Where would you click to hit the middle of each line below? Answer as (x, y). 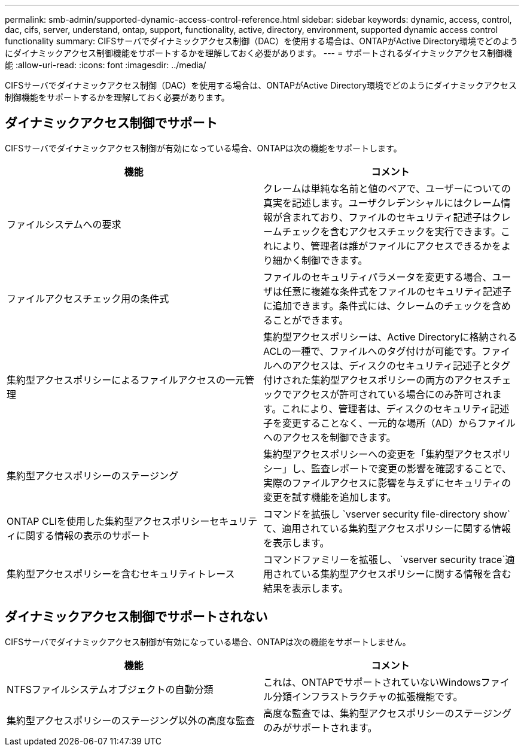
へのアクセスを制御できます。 (330, 437)
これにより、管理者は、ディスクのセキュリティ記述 (395, 408)
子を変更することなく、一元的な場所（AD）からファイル (390, 423)
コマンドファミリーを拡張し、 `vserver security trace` (384, 559)
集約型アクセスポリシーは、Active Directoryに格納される (390, 337)
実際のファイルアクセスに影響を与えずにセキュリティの (387, 483)
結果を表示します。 (306, 588)
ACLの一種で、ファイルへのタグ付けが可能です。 (372, 351)
